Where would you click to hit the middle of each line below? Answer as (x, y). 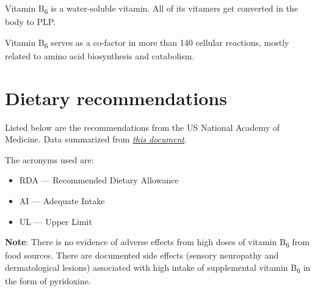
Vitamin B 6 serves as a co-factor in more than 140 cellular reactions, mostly (147, 43)
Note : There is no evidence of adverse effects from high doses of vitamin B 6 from (157, 242)
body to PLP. (31, 22)
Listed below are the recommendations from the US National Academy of (142, 127)
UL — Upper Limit (56, 221)
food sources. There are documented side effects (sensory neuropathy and (142, 255)
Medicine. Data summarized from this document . (96, 139)
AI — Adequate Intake (62, 200)
